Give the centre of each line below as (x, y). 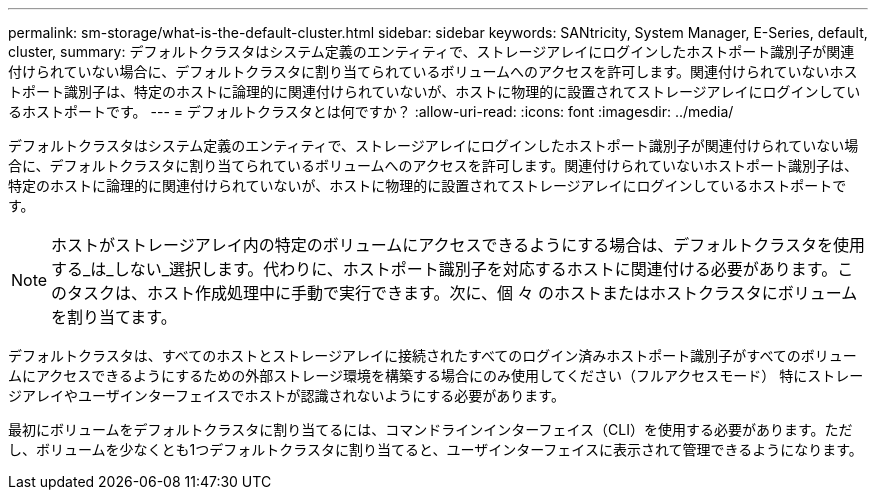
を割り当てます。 (114, 317)
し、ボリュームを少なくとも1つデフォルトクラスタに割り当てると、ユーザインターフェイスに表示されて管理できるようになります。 (435, 449)
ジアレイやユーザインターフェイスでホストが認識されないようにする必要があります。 (286, 395)
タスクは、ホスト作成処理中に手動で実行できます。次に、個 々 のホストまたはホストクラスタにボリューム (462, 293)
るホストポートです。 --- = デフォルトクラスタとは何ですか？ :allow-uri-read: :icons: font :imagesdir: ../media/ (371, 111)
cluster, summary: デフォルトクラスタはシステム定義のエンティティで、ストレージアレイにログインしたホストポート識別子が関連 (431, 51)
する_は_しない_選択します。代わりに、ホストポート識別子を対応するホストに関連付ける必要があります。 (444, 269)
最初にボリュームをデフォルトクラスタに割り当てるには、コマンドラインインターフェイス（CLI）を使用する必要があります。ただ (430, 429)
